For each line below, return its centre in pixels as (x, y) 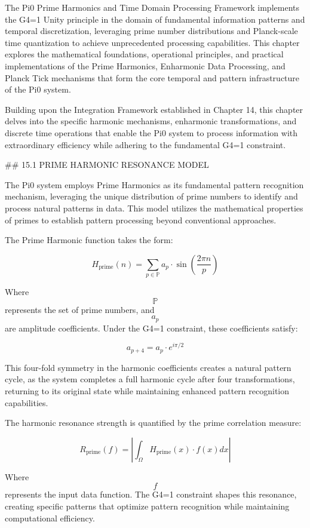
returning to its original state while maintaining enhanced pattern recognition (147, 390)
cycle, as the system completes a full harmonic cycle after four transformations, (150, 379)
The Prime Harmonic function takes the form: (89, 240)
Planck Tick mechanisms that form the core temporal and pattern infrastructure (152, 77)
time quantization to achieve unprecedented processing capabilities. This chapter (152, 42)
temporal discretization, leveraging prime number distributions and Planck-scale (151, 31)
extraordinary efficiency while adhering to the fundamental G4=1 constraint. (145, 144)
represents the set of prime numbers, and (80, 309)
